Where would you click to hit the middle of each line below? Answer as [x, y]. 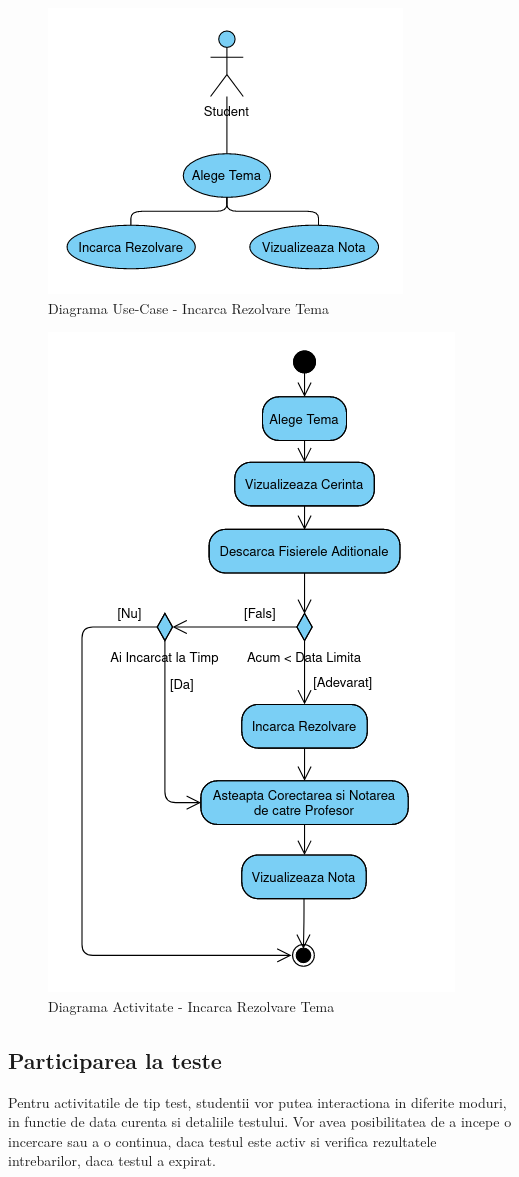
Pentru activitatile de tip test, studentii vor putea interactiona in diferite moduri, [257, 1101]
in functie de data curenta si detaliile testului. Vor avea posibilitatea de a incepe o [260, 1121]
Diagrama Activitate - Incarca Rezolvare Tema [191, 1005]
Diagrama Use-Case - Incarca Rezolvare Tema [188, 307]
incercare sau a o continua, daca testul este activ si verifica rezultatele [222, 1140]
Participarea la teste [115, 1059]
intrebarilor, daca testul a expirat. [112, 1160]
